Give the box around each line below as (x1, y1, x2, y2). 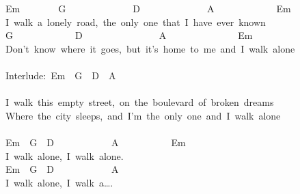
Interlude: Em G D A (5, 68, 116, 82)
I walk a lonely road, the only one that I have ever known (5, 14, 266, 29)
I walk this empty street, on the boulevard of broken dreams (5, 95, 274, 109)
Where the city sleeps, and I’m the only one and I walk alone (5, 108, 281, 122)
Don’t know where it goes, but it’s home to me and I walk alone (5, 41, 295, 55)
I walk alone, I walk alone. (5, 148, 124, 163)
